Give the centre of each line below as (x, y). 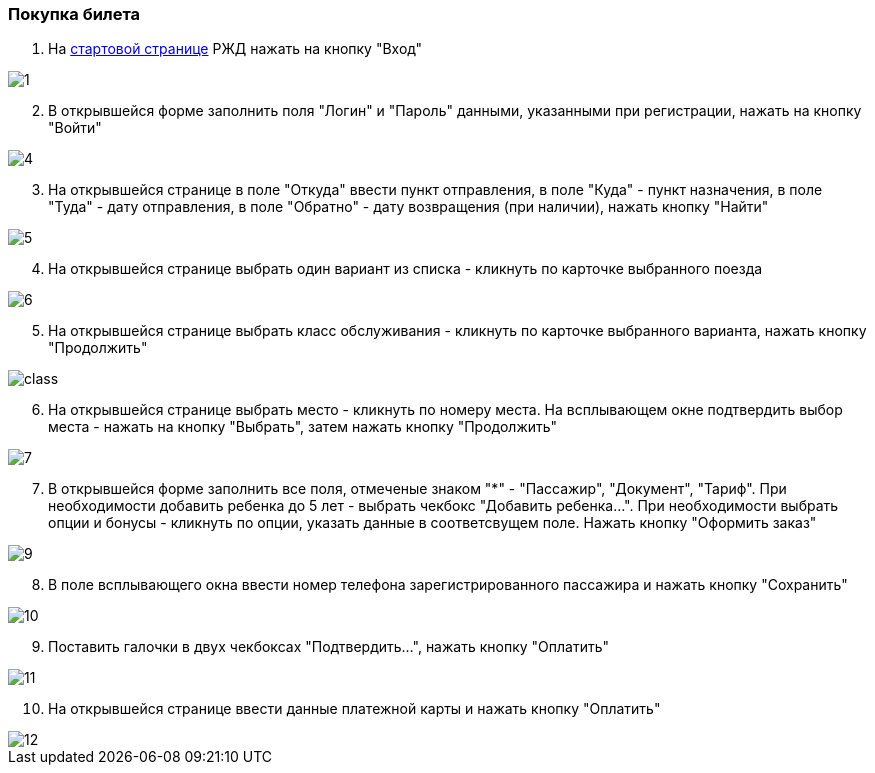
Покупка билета (74, 14)
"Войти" (75, 128)
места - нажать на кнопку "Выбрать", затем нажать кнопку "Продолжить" (303, 427)
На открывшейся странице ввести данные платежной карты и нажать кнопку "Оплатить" (354, 709)
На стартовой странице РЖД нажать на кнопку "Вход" (235, 49)
